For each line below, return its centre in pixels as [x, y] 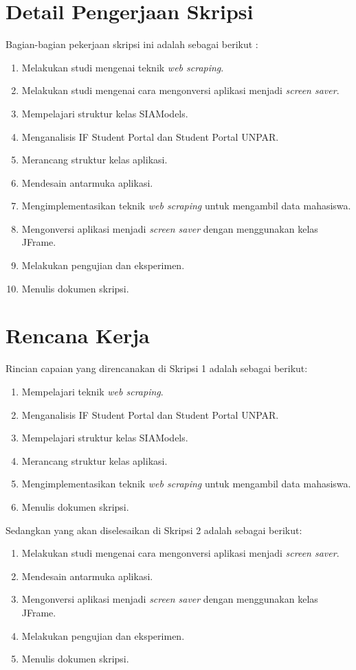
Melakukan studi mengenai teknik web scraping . [123, 67]
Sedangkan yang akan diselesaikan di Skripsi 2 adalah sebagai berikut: [154, 530]
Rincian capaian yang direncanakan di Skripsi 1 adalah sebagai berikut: [157, 368]
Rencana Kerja [78, 335]
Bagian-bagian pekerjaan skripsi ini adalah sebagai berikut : [132, 44]
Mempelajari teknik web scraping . [92, 391]
